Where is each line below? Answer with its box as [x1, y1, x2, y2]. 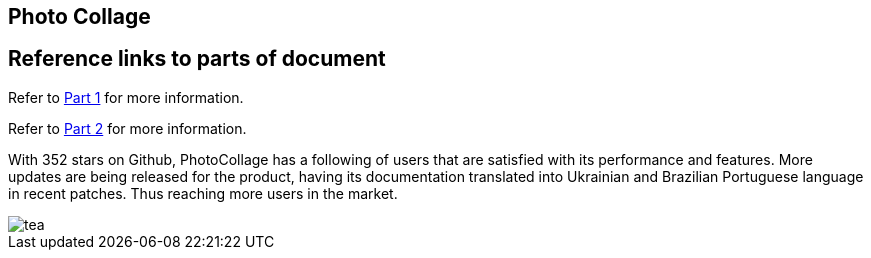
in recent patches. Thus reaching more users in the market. [8, 184, 398, 202]
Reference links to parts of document [8, 46, 386, 72]
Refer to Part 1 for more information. [8, 88, 244, 106]
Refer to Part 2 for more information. [8, 119, 247, 137]
